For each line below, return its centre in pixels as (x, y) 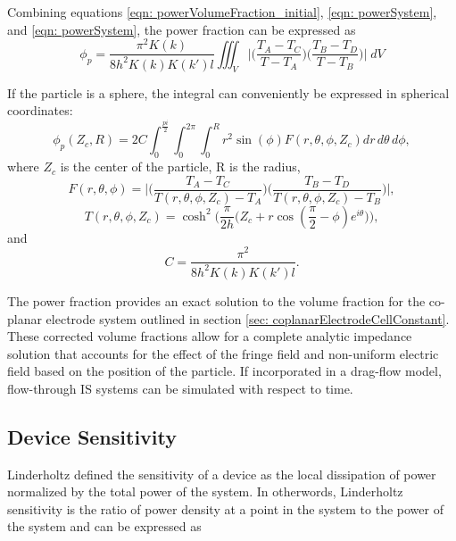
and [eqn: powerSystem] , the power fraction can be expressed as (182, 29)
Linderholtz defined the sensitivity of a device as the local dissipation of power (222, 474)
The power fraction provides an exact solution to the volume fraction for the (216, 300)
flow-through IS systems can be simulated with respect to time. (180, 388)
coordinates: (40, 110)
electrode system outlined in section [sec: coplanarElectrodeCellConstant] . (248, 318)
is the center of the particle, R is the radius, (180, 166)
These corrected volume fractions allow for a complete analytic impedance (210, 336)
